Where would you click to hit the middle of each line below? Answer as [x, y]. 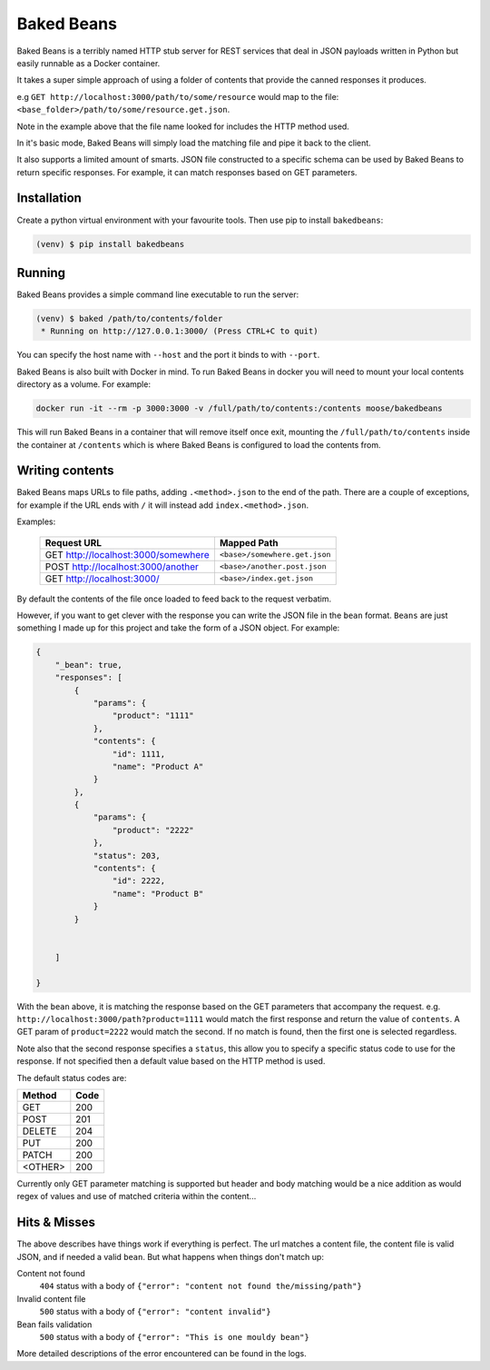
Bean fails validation [54, 1324]
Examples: [36, 521]
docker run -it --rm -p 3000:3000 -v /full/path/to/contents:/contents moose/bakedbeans [240, 408]
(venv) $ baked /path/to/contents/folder [129, 319]
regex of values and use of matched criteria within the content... [137, 1196]
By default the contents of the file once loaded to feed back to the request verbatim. [174, 599]
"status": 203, [127, 855]
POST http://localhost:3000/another [122, 566]
